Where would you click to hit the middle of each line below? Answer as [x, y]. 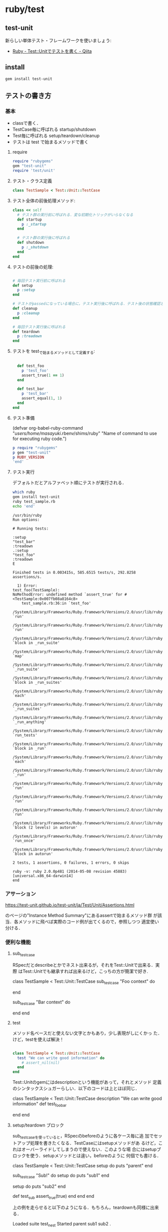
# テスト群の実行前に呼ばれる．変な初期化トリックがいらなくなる [75, 215]
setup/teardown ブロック [38, 1125]
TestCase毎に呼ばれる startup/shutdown [54, 130]
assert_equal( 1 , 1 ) [42, 398]
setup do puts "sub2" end [39, 1186]
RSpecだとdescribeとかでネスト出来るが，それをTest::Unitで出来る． [84, 965]
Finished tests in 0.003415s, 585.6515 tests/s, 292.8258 [74, 572]
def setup [23, 285]
